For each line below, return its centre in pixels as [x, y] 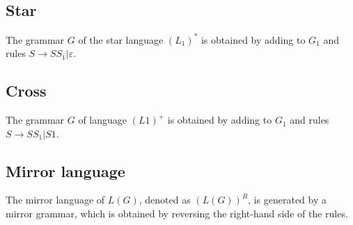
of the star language [121, 39]
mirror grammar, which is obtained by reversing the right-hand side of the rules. [177, 214]
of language [103, 120]
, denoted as [165, 200]
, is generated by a [287, 200]
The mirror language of [55, 200]
